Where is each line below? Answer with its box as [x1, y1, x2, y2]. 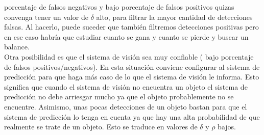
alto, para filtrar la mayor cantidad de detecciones [96, 11, 253, 22]
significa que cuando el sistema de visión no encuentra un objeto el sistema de [4, 81, 248, 92]
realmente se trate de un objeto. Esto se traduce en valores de [4, 121, 198, 132]
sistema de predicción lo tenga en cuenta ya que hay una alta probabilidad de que [4, 111, 260, 122]
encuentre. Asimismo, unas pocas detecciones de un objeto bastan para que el [4, 101, 247, 112]
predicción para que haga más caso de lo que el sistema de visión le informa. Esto [4, 71, 259, 82]
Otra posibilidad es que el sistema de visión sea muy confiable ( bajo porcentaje [4, 51, 254, 62]
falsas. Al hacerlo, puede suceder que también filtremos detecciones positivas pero [4, 21, 259, 32]
